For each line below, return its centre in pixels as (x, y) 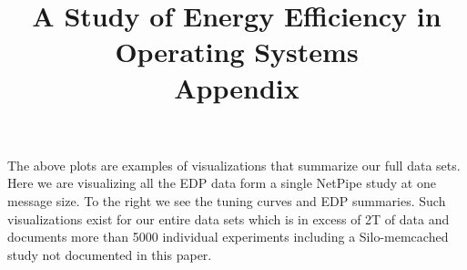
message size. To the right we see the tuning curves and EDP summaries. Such (227, 200)
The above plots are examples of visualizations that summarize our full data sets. (234, 165)
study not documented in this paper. (110, 254)
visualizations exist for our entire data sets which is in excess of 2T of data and (228, 218)
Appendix (237, 87)
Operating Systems (237, 52)
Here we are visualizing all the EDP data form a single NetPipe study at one (222, 183)
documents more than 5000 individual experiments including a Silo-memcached (228, 237)
